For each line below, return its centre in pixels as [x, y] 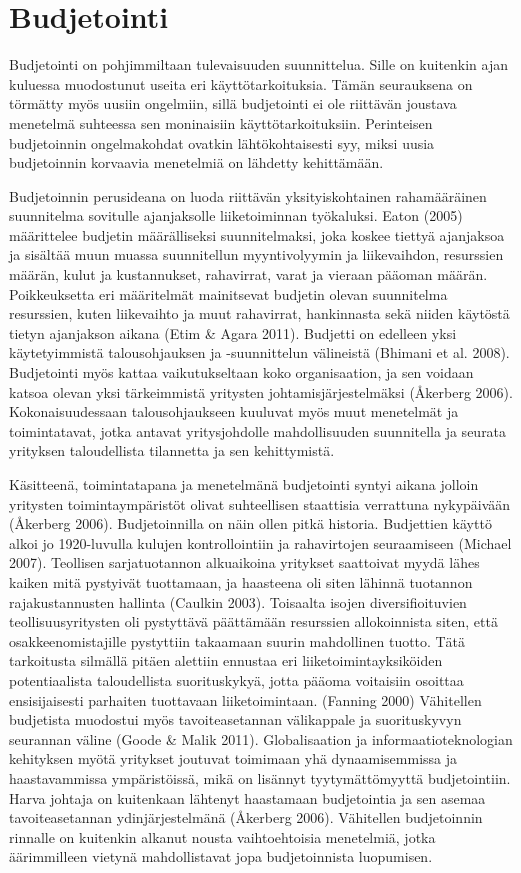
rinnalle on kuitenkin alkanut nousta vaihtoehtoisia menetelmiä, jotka [222, 836]
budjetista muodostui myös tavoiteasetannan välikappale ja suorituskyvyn [235, 719]
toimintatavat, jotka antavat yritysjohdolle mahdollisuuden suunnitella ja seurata [258, 430]
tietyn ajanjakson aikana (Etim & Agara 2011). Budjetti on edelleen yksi [233, 332]
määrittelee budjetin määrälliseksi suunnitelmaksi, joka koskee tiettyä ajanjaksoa [257, 234]
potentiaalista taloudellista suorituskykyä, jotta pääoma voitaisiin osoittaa [236, 679]
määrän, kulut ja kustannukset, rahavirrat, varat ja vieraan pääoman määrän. [248, 274]
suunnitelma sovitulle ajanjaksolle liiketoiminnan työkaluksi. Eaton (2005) [236, 215]
